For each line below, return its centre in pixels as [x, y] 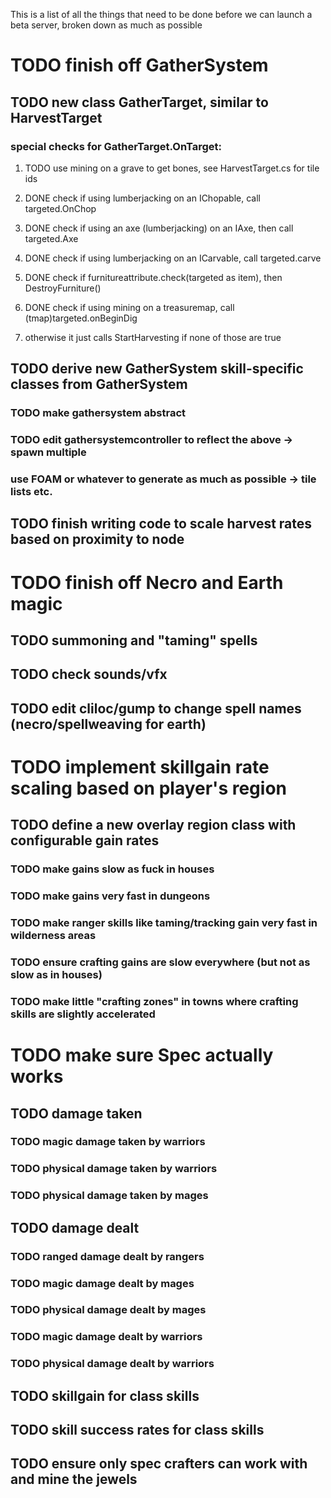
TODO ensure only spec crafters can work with [159, 1464]
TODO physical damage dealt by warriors [112, 1364]
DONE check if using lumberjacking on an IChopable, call [142, 198]
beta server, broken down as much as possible [106, 25]
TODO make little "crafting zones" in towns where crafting [154, 1001]
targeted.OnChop [60, 208]
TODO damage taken [76, 1113]
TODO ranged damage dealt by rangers [107, 1256]
